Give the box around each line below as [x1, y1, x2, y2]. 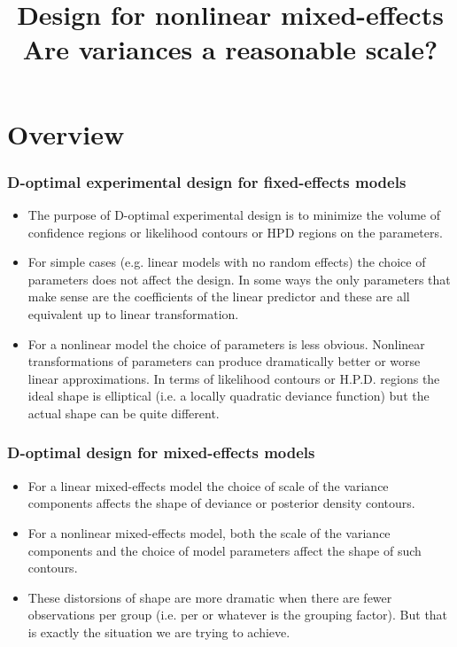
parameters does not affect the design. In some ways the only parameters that [27, 269, 451, 288]
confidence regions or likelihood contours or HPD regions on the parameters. [27, 222, 443, 241]
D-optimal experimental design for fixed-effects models [7, 170, 407, 192]
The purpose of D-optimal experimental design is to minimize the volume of [27, 205, 441, 223]
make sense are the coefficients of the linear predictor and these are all [27, 287, 410, 306]
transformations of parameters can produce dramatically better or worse [27, 352, 421, 370]
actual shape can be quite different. [27, 403, 220, 422]
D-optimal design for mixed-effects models [7, 441, 315, 464]
